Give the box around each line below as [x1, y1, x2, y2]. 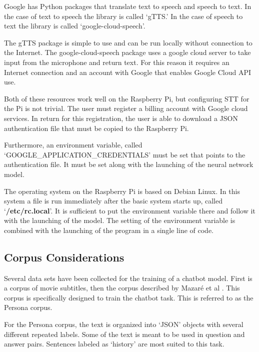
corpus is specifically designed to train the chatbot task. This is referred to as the [4, 292, 253, 302]
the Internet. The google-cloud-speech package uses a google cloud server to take [4, 47, 251, 57]
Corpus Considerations [4, 249, 124, 264]
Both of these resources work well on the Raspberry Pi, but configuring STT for [4, 93, 249, 103]
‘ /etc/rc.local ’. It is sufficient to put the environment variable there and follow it [4, 205, 255, 215]
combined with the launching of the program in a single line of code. [4, 224, 214, 235]
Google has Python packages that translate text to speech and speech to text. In [4, 1, 251, 11]
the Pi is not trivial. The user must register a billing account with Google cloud [4, 103, 248, 113]
